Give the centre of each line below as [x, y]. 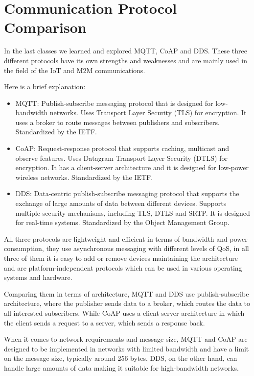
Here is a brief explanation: [45, 87]
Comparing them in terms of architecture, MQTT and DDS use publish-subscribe [127, 293]
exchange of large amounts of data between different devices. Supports [121, 203]
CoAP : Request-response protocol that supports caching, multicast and [122, 148]
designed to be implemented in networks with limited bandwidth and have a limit [127, 348]
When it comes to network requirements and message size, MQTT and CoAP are [126, 339]
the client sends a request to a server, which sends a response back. [104, 322]
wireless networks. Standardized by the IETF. [84, 177]
